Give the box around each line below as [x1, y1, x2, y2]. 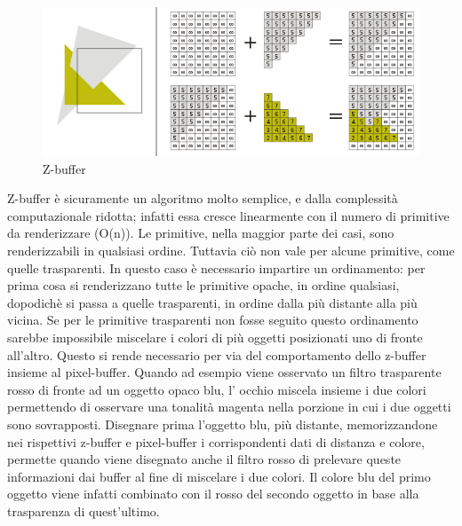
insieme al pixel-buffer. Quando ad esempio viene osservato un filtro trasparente [7, 363, 442, 381]
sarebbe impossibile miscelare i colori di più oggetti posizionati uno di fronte [7, 327, 423, 346]
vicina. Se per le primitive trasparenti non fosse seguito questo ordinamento [7, 310, 418, 329]
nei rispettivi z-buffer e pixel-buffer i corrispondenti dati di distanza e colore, [7, 432, 425, 451]
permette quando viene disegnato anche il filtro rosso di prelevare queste [7, 450, 402, 468]
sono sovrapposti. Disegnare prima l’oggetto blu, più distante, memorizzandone [7, 414, 438, 433]
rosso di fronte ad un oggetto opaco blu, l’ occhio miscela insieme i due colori [7, 380, 426, 398]
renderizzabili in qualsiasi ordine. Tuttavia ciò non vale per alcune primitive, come [7, 240, 455, 259]
